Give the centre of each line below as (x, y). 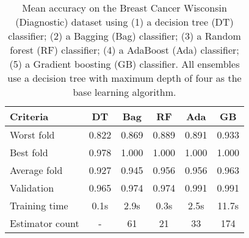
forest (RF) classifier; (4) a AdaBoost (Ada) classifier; (125, 50)
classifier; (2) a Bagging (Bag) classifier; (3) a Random (125, 36)
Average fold (36, 170)
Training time (39, 205)
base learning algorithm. (125, 92)
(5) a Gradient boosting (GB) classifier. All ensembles (125, 64)
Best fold (29, 152)
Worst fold (32, 135)
